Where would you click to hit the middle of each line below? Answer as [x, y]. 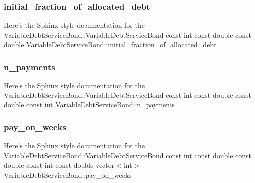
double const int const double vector [59, 165]
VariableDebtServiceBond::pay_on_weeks [68, 175]
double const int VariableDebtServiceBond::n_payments [89, 105]
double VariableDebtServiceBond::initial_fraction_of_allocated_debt [110, 45]
